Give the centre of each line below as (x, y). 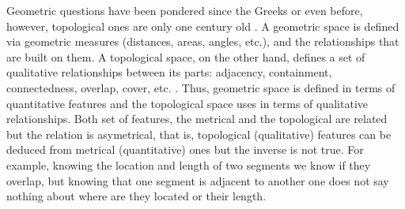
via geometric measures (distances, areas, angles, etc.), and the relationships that (203, 41)
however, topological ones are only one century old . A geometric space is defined (203, 26)
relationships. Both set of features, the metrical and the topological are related (197, 119)
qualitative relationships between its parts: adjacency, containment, (169, 72)
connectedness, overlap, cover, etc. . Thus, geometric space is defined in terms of (201, 87)
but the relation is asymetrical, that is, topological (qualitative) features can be (199, 134)
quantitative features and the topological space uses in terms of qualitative (187, 103)
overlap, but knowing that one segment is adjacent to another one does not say (198, 180)
